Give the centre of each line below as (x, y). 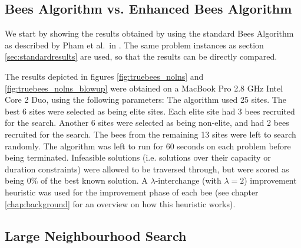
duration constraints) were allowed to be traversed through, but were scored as (147, 169)
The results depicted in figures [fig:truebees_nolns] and (104, 76)
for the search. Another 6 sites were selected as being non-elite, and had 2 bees (147, 123)
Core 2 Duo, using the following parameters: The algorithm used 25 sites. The (145, 99)
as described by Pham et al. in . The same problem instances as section (134, 45)
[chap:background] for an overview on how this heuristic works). (120, 203)
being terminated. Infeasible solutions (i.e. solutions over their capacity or (138, 157)
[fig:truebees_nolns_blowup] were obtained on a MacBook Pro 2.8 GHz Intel (144, 88)
